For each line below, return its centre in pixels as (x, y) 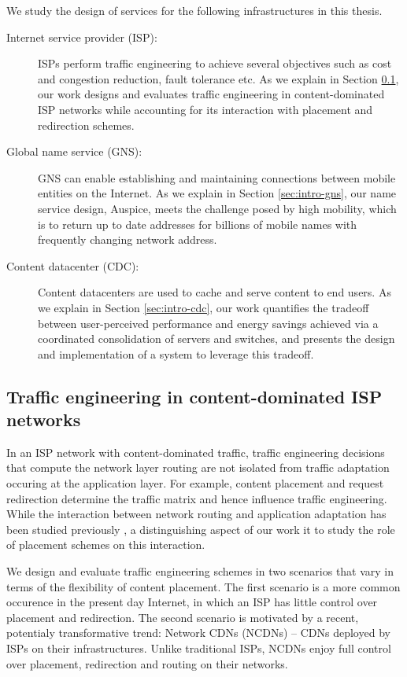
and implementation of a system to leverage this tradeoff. (176, 353)
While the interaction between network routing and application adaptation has (196, 514)
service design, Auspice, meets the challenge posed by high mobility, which (217, 208)
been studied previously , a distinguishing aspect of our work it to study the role (201, 529)
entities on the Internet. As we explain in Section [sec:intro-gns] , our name (217, 193)
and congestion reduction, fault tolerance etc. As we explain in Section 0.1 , (218, 78)
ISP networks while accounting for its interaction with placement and (205, 109)
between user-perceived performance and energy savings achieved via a (208, 323)
